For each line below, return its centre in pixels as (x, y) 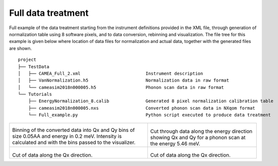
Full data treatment (49, 13)
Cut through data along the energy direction (201, 131)
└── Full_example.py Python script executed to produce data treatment (149, 115)
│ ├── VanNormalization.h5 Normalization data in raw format (124, 81)
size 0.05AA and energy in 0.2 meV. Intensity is (67, 136)
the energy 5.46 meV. (175, 143)
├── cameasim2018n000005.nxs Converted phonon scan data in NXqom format (142, 108)
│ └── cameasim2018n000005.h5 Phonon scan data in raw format (121, 87)
